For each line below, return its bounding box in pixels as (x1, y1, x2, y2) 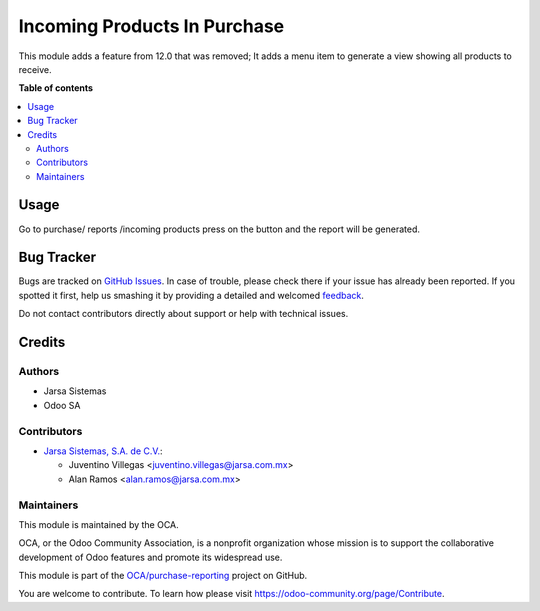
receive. (18, 63, 52, 75)
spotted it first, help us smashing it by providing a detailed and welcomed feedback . (18, 289, 365, 301)
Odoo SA (43, 399, 81, 411)
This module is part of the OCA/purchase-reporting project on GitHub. (18, 570, 308, 582)
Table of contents (18, 82, 94, 94)
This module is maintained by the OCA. (18, 518, 179, 530)
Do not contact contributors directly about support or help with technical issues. (18, 308, 349, 320)
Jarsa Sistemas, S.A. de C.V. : (43, 445, 164, 457)
